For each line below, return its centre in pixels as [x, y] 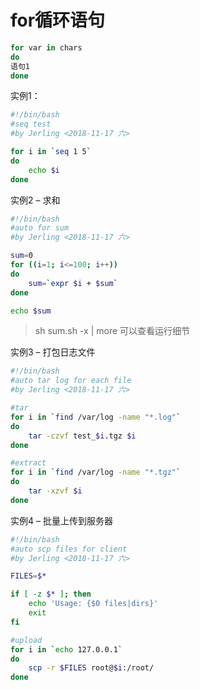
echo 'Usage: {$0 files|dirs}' [93, 604]
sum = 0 [21, 256]
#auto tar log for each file [71, 381]
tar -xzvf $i [55, 491]
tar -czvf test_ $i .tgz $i [82, 436]
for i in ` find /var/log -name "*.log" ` [96, 417]
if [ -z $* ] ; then [51, 594]
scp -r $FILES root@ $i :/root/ [91, 668]
